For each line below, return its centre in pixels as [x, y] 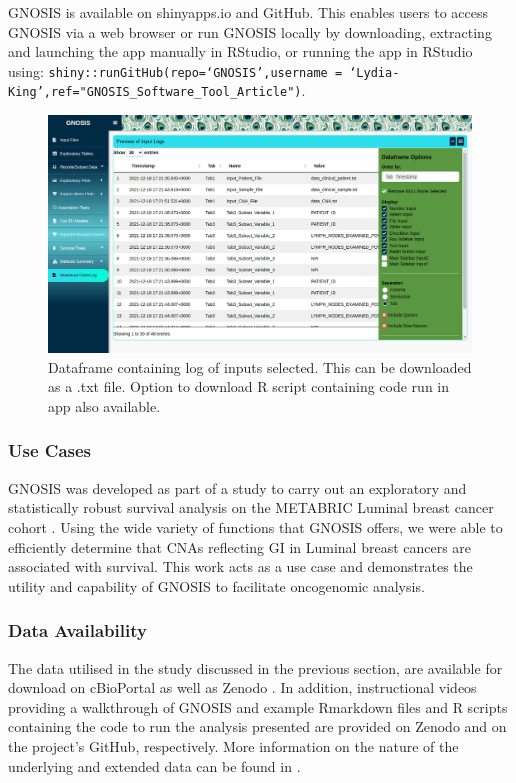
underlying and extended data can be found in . [154, 765]
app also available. [104, 405]
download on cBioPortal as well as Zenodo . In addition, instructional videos [242, 687]
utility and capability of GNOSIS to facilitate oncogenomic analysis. [216, 585]
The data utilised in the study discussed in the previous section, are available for [255, 667]
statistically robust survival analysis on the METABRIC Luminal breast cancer [251, 507]
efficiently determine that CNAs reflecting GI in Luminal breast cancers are [240, 546]
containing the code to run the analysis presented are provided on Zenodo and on [257, 726]
